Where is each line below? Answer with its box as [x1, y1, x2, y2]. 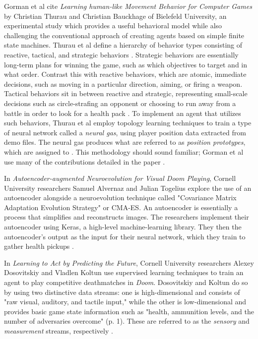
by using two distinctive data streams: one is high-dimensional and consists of [4, 286, 240, 297]
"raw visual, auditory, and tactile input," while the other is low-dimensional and [4, 296, 247, 307]
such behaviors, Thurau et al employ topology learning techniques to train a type [4, 117, 252, 128]
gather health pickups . [4, 241, 74, 251]
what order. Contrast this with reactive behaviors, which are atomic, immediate [4, 69, 247, 79]
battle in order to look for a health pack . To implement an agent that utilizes [4, 108, 241, 118]
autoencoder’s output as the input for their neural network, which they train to [4, 231, 246, 241]
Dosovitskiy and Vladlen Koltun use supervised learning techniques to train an [4, 267, 244, 278]
